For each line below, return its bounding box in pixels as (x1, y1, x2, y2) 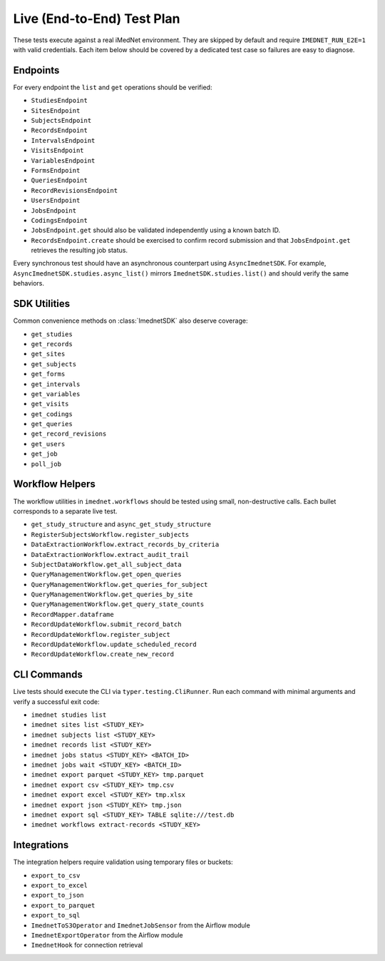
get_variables (31, 390, 81, 398)
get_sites (31, 350, 66, 358)
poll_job (31, 460, 62, 468)
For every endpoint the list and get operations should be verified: (13, 83, 212, 91)
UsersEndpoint (31, 196, 81, 205)
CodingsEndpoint (31, 216, 88, 224)
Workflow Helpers (13, 478, 96, 490)
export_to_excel (31, 882, 88, 890)
